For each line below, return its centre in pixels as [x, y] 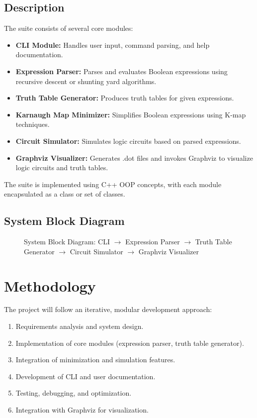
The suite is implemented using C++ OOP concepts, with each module [113, 184]
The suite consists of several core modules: [69, 28]
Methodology [50, 285]
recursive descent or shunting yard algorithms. [86, 81]
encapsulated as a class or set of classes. [65, 194]
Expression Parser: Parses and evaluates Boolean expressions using [122, 71]
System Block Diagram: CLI [67, 242]
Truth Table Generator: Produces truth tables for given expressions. [125, 98]
